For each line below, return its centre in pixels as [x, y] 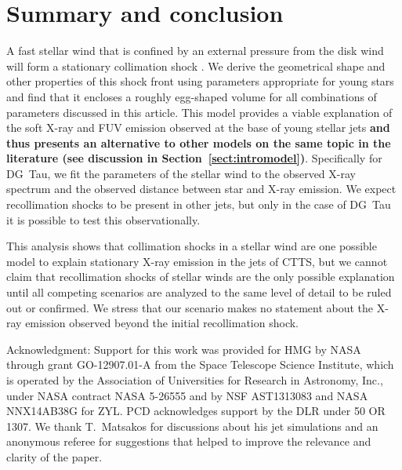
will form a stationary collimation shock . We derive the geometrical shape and [196, 66]
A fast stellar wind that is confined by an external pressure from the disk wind [195, 51]
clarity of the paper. [54, 456]
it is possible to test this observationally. [103, 219]
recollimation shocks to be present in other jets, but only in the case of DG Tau [199, 204]
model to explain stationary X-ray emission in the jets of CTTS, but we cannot [197, 261]
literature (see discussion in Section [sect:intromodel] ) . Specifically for [194, 158]
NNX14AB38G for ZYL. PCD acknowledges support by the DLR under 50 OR [196, 411]
